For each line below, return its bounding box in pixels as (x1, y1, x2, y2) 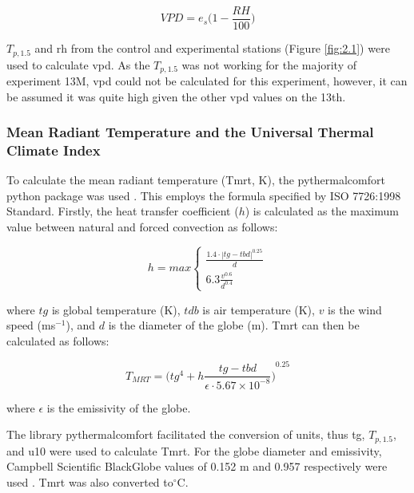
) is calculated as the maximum (245, 203, 399, 219)
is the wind (328, 301, 382, 317)
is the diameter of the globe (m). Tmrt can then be (108, 317, 360, 333)
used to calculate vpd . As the (6, 56, 150, 73)
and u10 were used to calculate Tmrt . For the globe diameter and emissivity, (6, 442, 382, 459)
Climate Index (6, 140, 101, 160)
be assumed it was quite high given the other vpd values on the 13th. (6, 88, 346, 105)
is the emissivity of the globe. (46, 399, 191, 416)
